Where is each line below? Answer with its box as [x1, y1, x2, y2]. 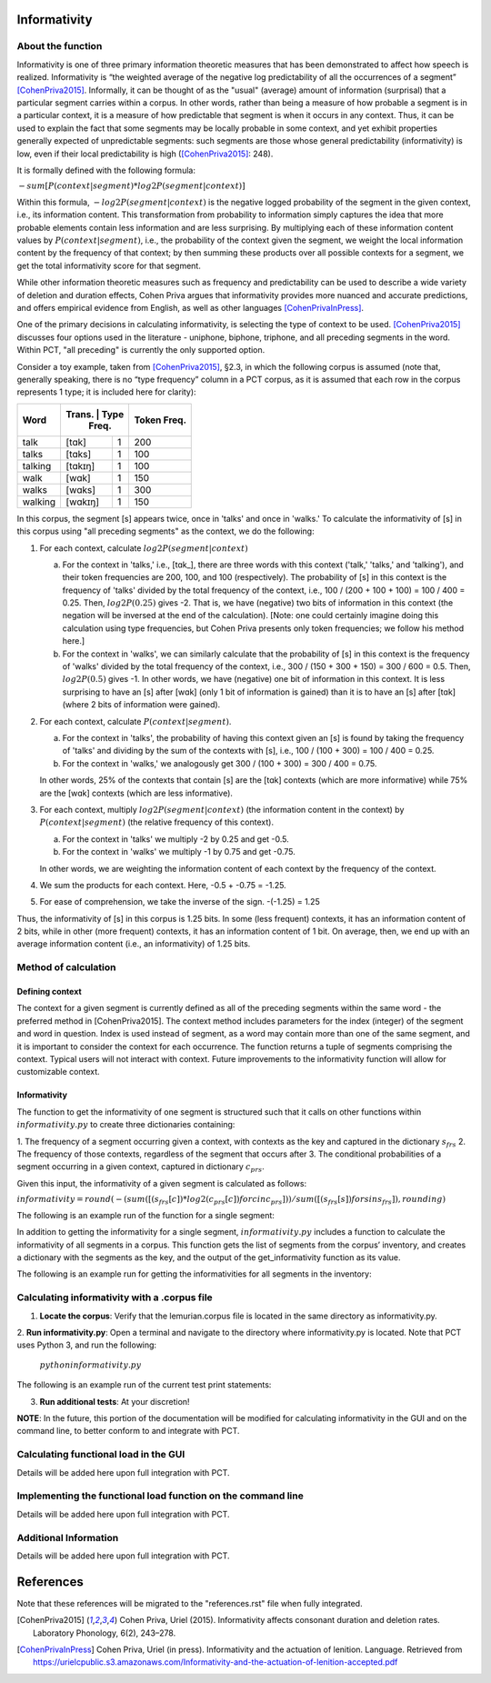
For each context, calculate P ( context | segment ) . [39, 716, 232, 726]
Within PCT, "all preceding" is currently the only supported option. [16, 345, 266, 356]
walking [22, 496, 56, 508]
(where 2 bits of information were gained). [62, 699, 221, 710]
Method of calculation [16, 961, 116, 974]
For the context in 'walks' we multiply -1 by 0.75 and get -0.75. [62, 847, 296, 857]
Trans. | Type [65, 407, 125, 420]
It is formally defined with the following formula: [16, 165, 195, 175]
